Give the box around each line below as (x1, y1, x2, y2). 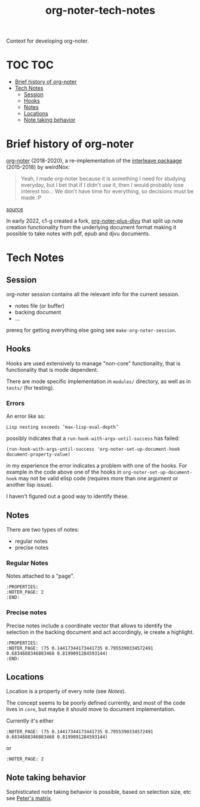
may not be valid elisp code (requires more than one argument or (18, 475, 179, 482)
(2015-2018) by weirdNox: (6, 163, 70, 171)
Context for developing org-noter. (6, 37, 89, 45)
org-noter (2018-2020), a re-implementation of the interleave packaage (6, 157, 182, 165)
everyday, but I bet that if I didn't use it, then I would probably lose (20, 181, 184, 189)
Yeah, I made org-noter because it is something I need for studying (20, 175, 186, 183)
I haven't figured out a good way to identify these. (6, 493, 130, 500)
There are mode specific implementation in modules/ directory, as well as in (6, 378, 191, 385)
